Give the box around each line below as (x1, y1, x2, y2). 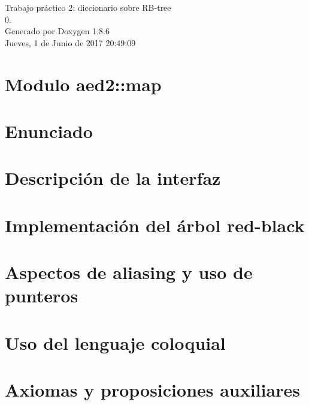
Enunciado (5, 118, 93, 143)
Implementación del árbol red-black (5, 212, 305, 237)
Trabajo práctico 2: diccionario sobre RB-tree (5, 1, 171, 13)
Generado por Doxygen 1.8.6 (5, 25, 110, 37)
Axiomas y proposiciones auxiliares (5, 377, 300, 401)
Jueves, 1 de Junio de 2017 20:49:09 (5, 36, 136, 49)
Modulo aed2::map (5, 71, 162, 96)
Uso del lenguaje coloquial (5, 330, 226, 355)
